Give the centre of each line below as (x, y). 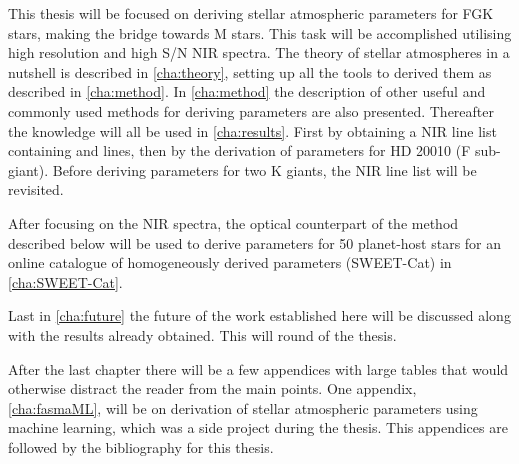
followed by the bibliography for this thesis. (141, 446)
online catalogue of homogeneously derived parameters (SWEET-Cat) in (230, 262)
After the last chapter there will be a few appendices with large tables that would (258, 368)
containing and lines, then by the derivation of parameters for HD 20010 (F (239, 150)
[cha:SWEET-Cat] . (65, 281)
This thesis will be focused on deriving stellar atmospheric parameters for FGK (251, 13)
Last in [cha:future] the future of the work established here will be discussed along (259, 315)
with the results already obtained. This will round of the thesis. (202, 334)
